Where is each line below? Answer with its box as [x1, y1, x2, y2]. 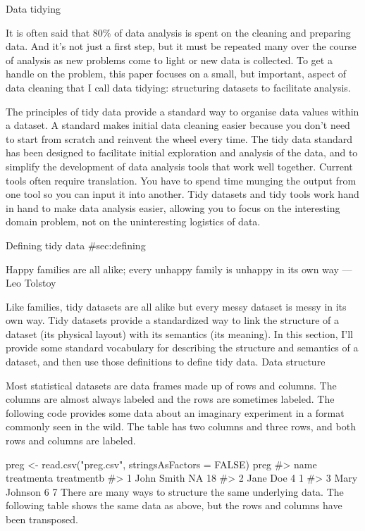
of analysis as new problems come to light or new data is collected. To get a [6, 52, 333, 67]
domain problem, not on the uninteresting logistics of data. [6, 214, 261, 229]
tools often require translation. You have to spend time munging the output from [6, 173, 357, 187]
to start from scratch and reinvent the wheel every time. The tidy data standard [6, 131, 353, 146]
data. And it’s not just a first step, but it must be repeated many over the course [6, 39, 357, 54]
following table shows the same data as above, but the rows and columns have [6, 498, 342, 513]
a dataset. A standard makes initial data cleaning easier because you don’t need [6, 118, 350, 132]
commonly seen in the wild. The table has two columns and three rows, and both [6, 419, 356, 434]
